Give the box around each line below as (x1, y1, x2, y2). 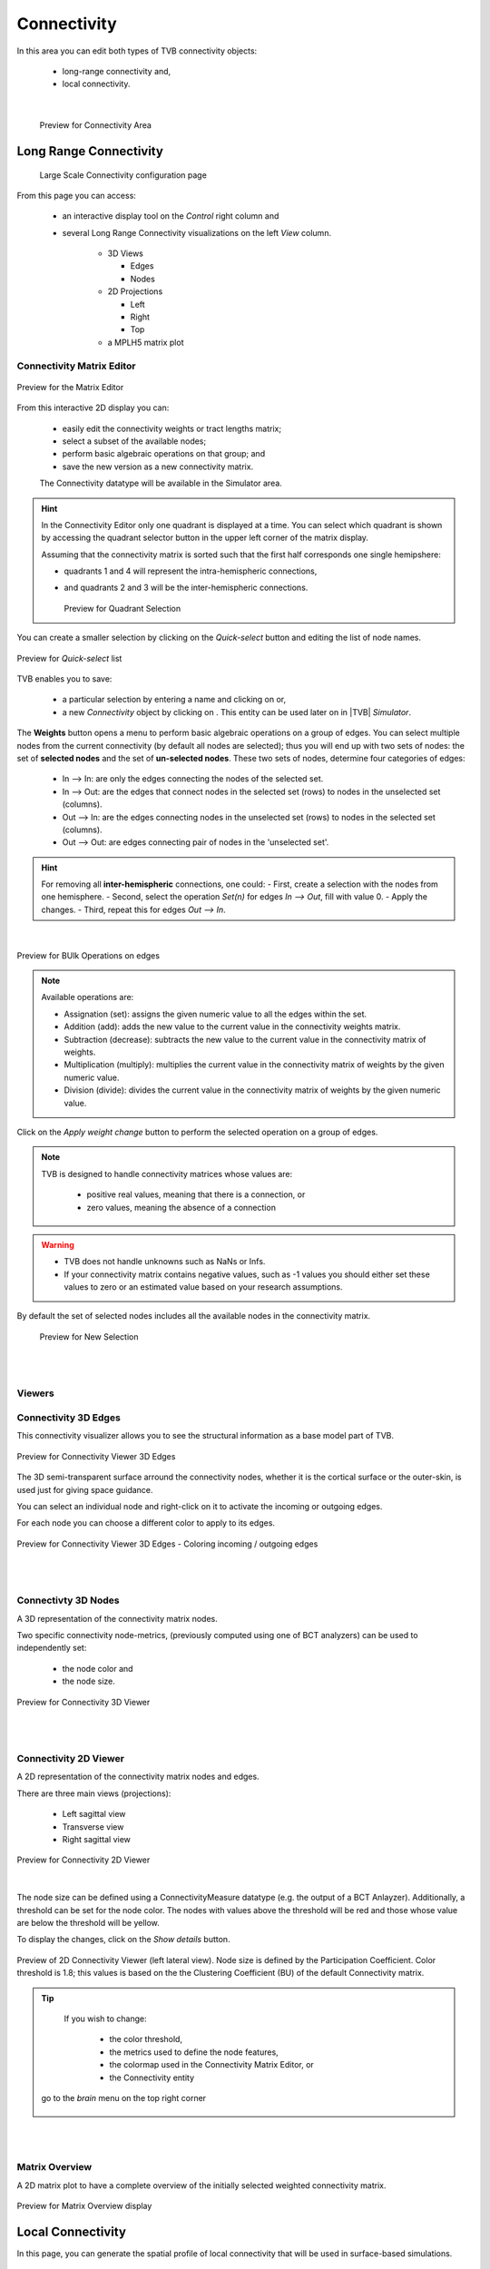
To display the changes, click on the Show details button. (16, 1934, 230, 1945)
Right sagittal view (62, 1834, 132, 1845)
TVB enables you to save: (16, 673, 113, 684)
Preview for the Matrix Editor (16, 381, 124, 392)
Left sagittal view (62, 1809, 126, 1820)
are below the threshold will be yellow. (16, 1918, 161, 1928)
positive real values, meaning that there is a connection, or (86, 1189, 306, 1200)
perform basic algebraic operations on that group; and (62, 448, 266, 459)
